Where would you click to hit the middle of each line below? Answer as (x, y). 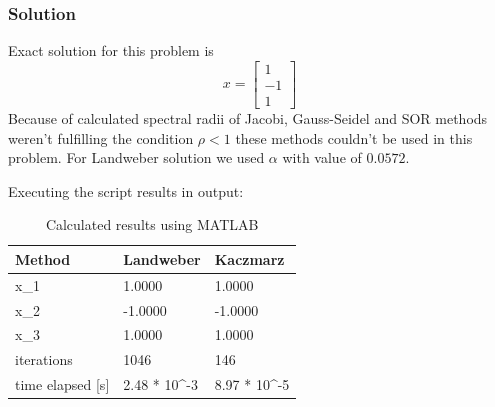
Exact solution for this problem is (111, 50)
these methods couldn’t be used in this (354, 137)
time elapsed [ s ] (62, 384)
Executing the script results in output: (126, 190)
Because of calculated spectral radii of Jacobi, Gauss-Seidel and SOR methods (248, 117)
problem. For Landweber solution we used (136, 157)
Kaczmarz (249, 258)
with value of (322, 157)
